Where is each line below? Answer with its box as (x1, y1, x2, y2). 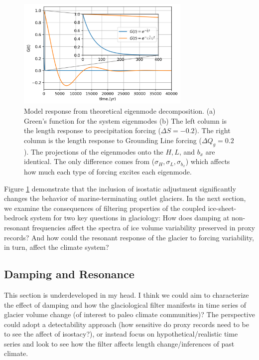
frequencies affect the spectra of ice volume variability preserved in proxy (32, 222, 255, 232)
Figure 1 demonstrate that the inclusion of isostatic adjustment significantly (4, 183, 236, 193)
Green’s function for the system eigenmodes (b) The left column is (24, 115, 227, 126)
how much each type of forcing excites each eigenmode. (24, 166, 192, 177)
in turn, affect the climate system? (4, 242, 109, 252)
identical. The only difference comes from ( (24, 156, 155, 167)
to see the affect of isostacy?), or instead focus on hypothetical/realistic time (4, 329, 238, 339)
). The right (194, 125, 231, 136)
